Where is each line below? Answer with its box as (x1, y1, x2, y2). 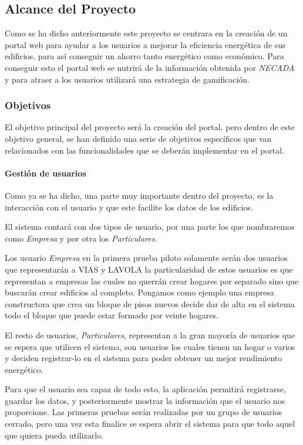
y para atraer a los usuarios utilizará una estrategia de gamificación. (5, 73, 250, 85)
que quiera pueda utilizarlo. (5, 429, 104, 441)
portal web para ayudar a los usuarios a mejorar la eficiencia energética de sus (5, 38, 286, 50)
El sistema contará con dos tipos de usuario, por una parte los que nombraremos (5, 220, 295, 233)
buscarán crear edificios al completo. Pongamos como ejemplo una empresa (5, 286, 274, 298)
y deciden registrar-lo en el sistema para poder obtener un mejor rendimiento (5, 352, 282, 364)
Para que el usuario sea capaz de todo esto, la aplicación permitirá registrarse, (5, 383, 287, 395)
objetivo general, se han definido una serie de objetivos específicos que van (5, 132, 272, 144)
